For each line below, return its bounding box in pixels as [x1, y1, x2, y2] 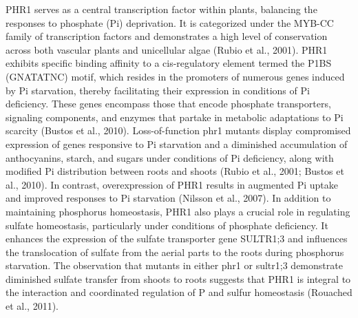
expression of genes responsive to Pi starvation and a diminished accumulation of [6, 136, 348, 151]
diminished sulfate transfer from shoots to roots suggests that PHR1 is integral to [6, 271, 351, 286]
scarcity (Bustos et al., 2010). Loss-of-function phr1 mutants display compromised [6, 123, 351, 138]
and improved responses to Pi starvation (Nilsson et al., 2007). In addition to [6, 191, 331, 205]
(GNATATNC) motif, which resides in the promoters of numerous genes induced [6, 69, 345, 83]
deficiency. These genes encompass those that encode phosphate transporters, [6, 96, 331, 111]
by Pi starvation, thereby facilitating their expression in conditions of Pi [6, 83, 310, 97]
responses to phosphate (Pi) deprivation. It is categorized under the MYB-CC [6, 15, 334, 30]
